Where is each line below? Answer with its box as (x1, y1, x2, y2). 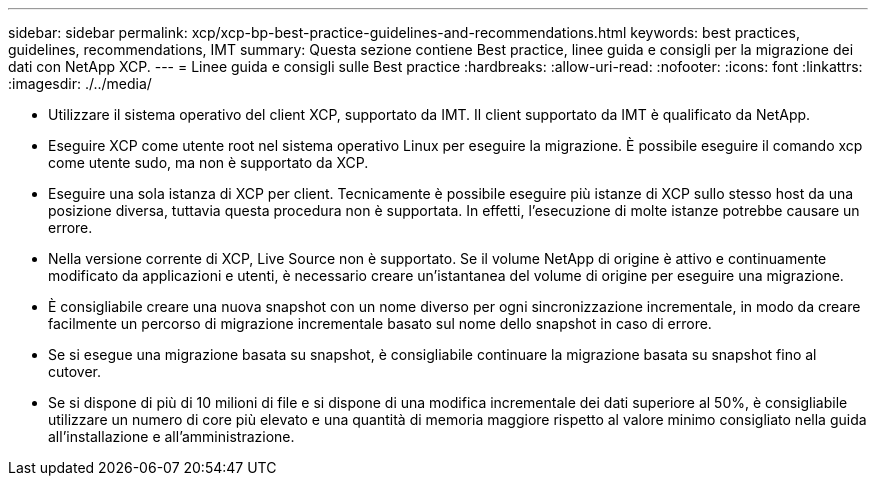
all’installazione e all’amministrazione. (48, 428, 295, 445)
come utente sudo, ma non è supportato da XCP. (48, 154, 369, 171)
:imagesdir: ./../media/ (8, 75, 152, 92)
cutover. (48, 363, 102, 380)
